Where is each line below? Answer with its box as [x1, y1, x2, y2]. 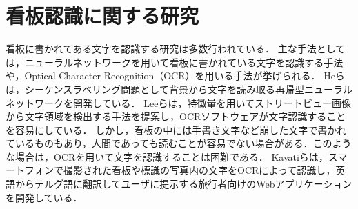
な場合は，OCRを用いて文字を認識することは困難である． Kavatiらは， [6, 149, 328, 163]
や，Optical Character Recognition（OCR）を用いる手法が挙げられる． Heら [6, 68, 345, 83]
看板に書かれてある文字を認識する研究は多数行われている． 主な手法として [6, 41, 346, 56]
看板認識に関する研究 [6, 1, 199, 30]
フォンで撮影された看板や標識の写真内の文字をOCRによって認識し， [24, 163, 336, 177]
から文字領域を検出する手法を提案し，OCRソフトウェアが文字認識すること [6, 109, 346, 123]
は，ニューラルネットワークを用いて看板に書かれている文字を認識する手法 [6, 54, 344, 69]
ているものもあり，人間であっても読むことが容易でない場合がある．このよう [6, 136, 352, 150]
